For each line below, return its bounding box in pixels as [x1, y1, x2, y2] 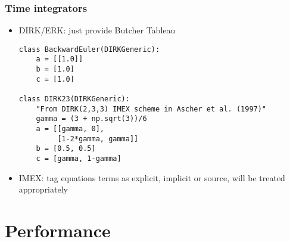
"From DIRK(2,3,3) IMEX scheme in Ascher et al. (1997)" [36, 104, 267, 113]
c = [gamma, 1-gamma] [36, 154, 121, 163]
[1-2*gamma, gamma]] [57, 134, 139, 143]
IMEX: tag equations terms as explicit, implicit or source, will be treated [18, 171, 285, 184]
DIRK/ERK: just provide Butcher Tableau [18, 24, 176, 36]
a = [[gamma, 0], [36, 125, 104, 134]
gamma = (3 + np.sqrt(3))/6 [36, 114, 147, 123]
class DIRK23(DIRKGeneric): [18, 95, 130, 104]
